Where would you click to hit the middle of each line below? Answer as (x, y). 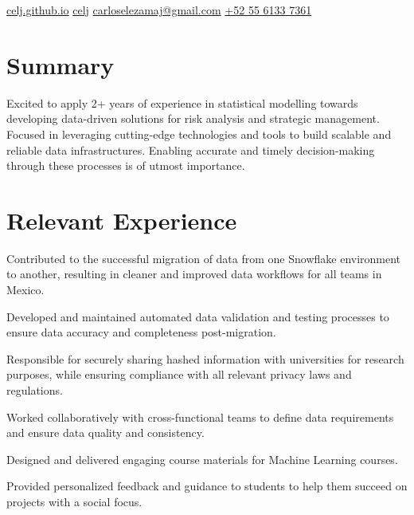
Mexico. (25, 289)
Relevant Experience (122, 220)
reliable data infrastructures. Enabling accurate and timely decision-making (191, 149)
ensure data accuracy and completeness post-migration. (141, 332)
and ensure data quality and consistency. (105, 432)
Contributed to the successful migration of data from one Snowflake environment (204, 258)
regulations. (35, 389)
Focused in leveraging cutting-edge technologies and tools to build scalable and (199, 134)
